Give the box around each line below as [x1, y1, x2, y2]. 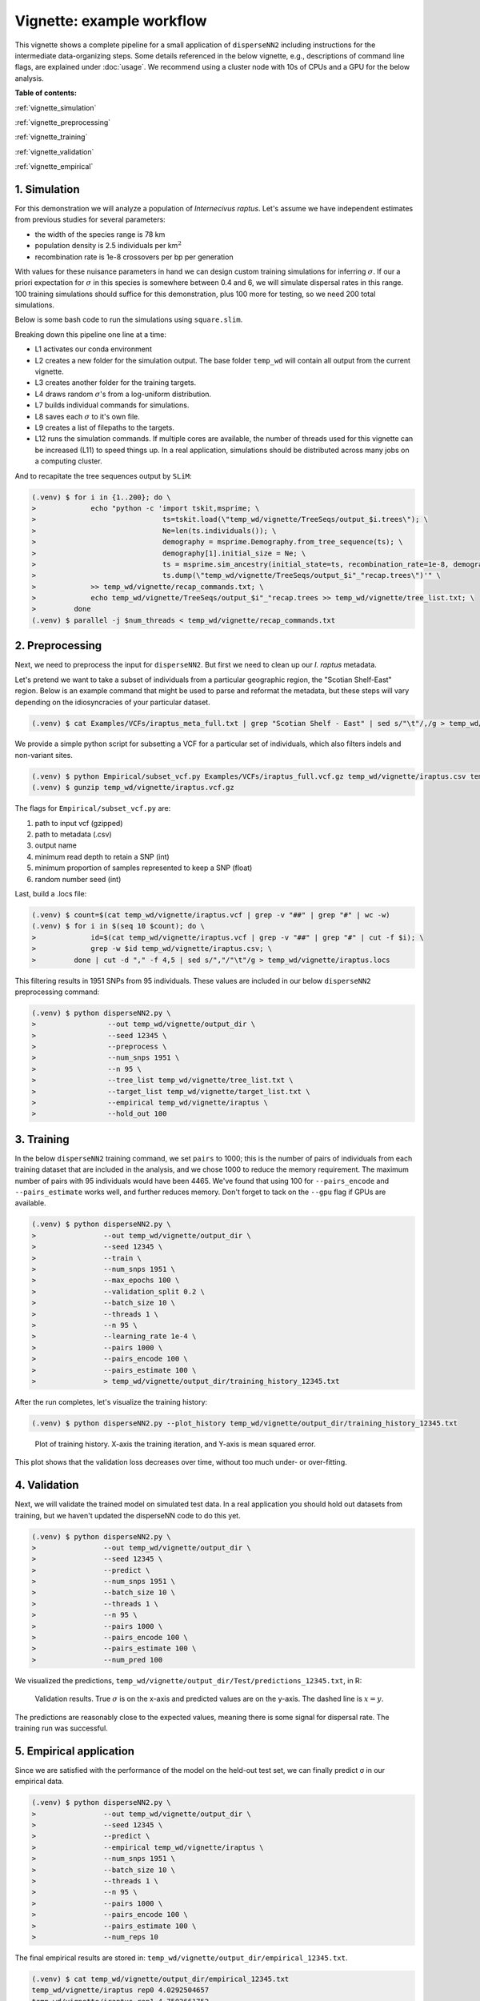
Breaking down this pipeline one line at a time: [14, 329, 167, 339]
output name [34, 840, 78, 850]
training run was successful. [14, 1723, 108, 1733]
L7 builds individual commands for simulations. [34, 400, 190, 410]
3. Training [14, 1133, 70, 1146]
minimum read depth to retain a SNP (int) [34, 852, 170, 861]
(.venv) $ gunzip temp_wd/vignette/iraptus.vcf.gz [31, 783, 235, 792]
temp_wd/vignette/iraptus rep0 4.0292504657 [31, 1986, 210, 1995]
